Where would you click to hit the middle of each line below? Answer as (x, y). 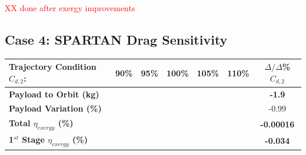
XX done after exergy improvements (70, 8)
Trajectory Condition (53, 67)
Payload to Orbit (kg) (54, 94)
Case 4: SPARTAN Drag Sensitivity (116, 39)
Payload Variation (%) (55, 108)
